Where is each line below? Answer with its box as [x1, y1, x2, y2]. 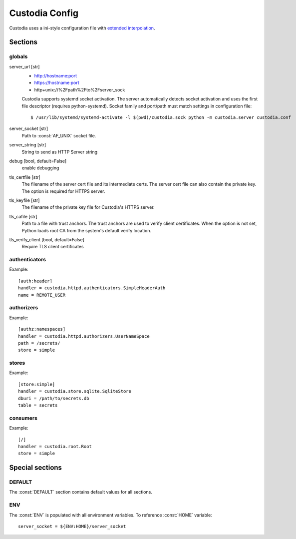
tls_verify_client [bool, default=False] [9, 236, 85, 242]
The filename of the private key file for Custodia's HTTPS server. [21, 204, 155, 210]
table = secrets [18, 403, 58, 408]
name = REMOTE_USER [18, 292, 66, 298]
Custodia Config [9, 7, 79, 18]
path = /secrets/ [18, 340, 60, 346]
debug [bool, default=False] [9, 158, 67, 164]
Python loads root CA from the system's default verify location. [21, 227, 152, 233]
